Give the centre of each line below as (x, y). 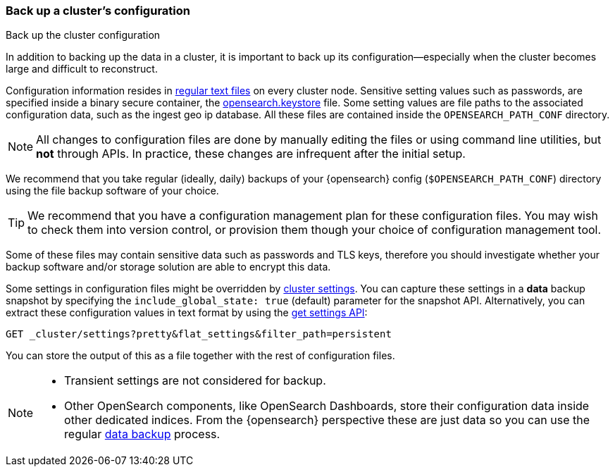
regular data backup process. (142, 434)
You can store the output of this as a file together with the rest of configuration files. (200, 356)
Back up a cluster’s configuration (98, 11)
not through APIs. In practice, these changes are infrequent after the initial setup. (251, 154)
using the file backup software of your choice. (112, 191)
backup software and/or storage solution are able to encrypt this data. (168, 267)
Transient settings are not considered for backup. (195, 381)
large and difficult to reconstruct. (82, 69)
